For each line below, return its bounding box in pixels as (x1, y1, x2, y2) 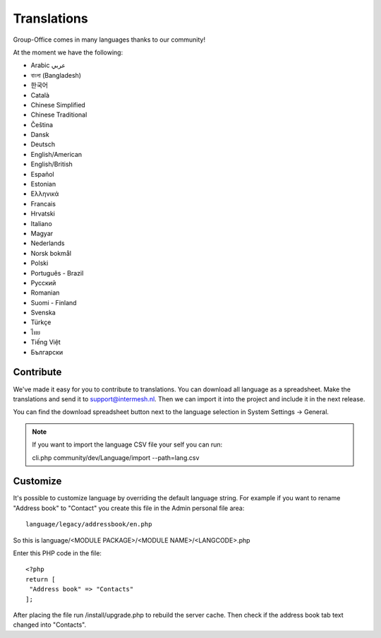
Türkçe (30, 318, 52, 326)
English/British (30, 160, 73, 169)
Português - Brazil (30, 268, 84, 277)
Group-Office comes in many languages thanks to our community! (13, 35, 206, 44)
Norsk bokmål (30, 249, 72, 257)
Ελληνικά (30, 189, 59, 198)
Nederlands (30, 239, 65, 247)
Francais (30, 199, 56, 208)
